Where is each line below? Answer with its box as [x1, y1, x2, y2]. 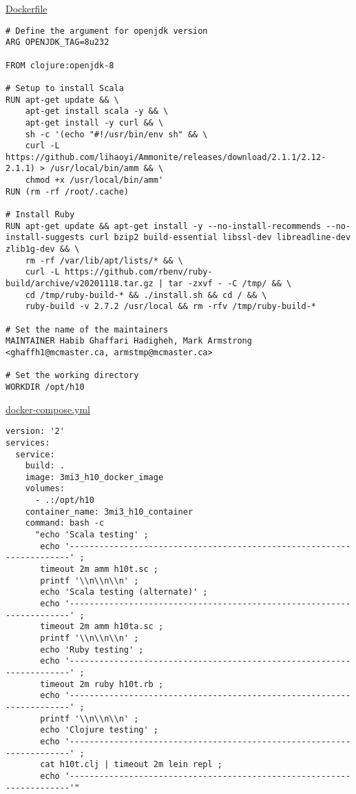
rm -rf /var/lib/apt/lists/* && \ [25, 255, 183, 266]
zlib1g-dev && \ [6, 244, 80, 255]
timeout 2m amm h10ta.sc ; [40, 622, 164, 632]
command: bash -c [25, 518, 105, 528]
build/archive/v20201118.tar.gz [6, 279, 154, 289]
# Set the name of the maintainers [6, 324, 169, 335]
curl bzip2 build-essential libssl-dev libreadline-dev [89, 232, 351, 243]
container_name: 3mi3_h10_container [25, 506, 193, 517]
